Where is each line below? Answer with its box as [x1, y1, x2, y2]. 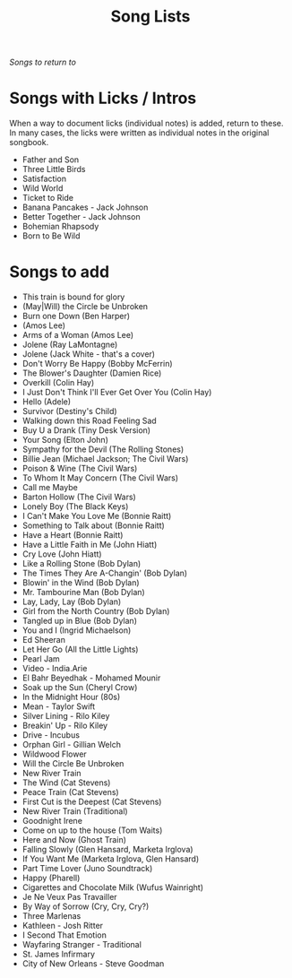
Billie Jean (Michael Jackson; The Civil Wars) [21, 454, 189, 464]
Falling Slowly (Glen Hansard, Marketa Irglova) [21, 844, 194, 855]
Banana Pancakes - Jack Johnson [21, 202, 149, 212]
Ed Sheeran [21, 635, 65, 645]
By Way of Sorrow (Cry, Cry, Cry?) [21, 901, 150, 912]
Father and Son [21, 154, 80, 165]
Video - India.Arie [21, 663, 88, 674]
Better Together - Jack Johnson [21, 212, 141, 222]
